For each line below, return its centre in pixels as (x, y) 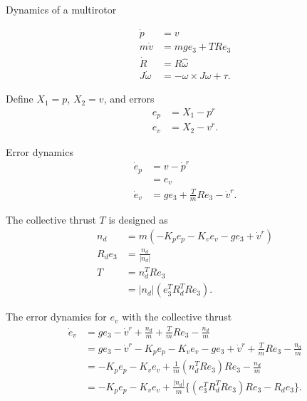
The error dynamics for (56, 317)
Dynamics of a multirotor (61, 9)
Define (20, 99)
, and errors (129, 99)
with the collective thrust (177, 317)
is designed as (138, 220)
